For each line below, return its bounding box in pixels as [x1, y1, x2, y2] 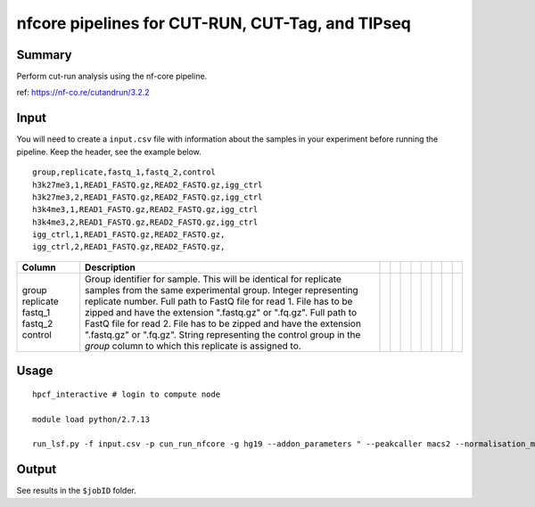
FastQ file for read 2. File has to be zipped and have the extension [85, 317, 361, 330]
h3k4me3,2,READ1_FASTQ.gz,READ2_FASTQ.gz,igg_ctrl [32, 217, 259, 227]
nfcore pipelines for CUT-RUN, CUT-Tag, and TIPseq [16, 13, 412, 33]
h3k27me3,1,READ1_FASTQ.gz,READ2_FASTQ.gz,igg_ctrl [32, 179, 263, 190]
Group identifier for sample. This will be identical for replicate [85, 273, 342, 285]
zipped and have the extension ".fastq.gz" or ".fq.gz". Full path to [85, 306, 357, 318]
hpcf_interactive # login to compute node [32, 388, 221, 399]
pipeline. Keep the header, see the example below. [16, 146, 202, 157]
